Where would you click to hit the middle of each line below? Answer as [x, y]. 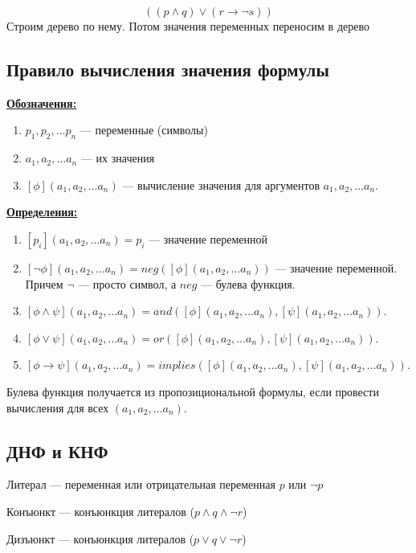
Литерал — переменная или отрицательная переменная [141, 484]
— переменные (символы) [144, 130]
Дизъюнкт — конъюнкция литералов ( [100, 538]
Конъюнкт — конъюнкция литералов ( [100, 511]
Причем [44, 283]
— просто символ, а [127, 283]
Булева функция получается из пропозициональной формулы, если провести [193, 391]
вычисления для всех [58, 407]
